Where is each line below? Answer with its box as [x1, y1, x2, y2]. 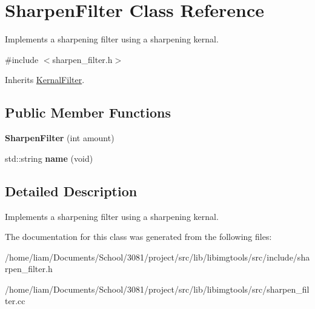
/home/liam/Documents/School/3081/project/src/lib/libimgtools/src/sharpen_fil [5, 282, 310, 295]
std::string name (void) [5, 151, 93, 164]
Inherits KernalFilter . [5, 73, 85, 86]
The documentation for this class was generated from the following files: [5, 230, 272, 243]
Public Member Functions [5, 103, 171, 122]
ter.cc [5, 294, 25, 307]
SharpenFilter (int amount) [5, 131, 114, 144]
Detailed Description [5, 181, 138, 200]
